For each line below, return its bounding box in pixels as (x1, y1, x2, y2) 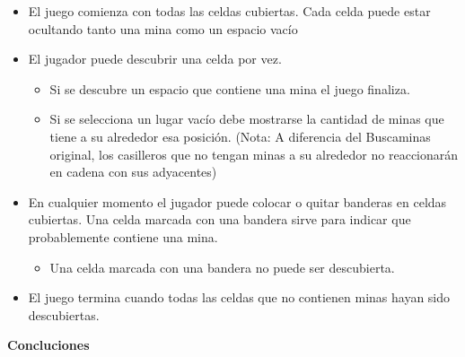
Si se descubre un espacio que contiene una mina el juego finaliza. (49, 79, 410, 98)
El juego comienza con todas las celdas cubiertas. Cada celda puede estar (28, 2, 431, 20)
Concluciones (7, 335, 90, 354)
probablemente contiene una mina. (28, 227, 218, 246)
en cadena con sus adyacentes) (49, 162, 217, 181)
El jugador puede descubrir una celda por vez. (28, 49, 282, 68)
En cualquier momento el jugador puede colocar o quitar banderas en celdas (28, 192, 447, 211)
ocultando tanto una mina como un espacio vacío (28, 19, 298, 38)
